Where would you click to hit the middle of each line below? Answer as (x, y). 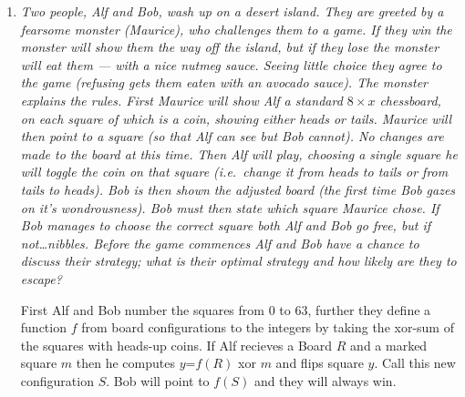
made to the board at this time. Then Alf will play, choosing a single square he (239, 153)
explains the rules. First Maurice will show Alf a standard (181, 100)
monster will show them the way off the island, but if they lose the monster (230, 47)
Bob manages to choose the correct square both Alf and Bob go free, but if (226, 225)
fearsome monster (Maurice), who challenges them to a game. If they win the (236, 29)
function (43, 327)
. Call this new (415, 363)
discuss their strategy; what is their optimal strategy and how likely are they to (238, 261)
